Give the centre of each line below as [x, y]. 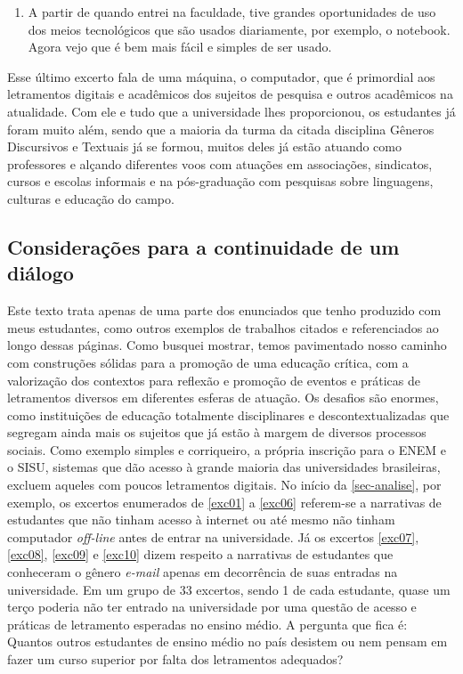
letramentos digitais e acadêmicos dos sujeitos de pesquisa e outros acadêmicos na [230, 94]
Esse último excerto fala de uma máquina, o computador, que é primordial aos [221, 76]
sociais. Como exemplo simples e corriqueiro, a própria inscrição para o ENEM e [227, 449]
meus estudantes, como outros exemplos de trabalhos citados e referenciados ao [223, 327]
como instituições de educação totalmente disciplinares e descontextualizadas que [228, 414]
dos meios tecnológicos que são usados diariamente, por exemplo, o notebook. [239, 29]
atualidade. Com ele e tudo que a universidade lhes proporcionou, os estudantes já [231, 111]
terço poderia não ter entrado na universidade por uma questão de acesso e [212, 607]
